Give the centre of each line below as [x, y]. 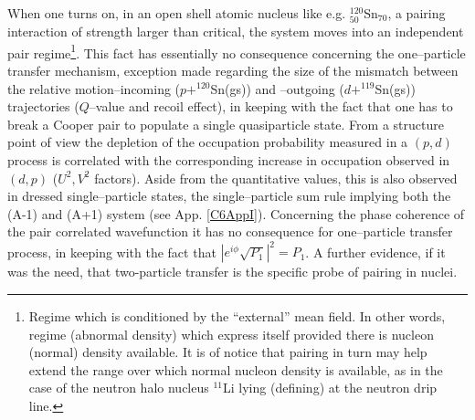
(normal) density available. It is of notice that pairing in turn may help [228, 352]
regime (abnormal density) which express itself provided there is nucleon [231, 334]
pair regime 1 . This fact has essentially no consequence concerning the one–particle [237, 51]
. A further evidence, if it [375, 252]
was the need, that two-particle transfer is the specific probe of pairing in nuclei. [232, 272]
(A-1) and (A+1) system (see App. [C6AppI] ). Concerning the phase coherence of [236, 213]
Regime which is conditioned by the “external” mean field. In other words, [237, 316]
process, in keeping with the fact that [112, 252]
